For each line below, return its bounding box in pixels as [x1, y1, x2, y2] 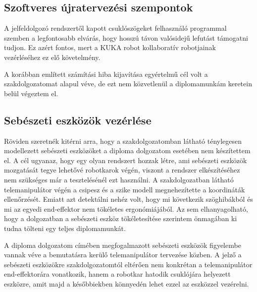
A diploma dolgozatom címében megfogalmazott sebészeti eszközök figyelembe [4, 239, 241, 250]
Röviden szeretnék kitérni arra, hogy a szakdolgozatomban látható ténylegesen [4, 135, 242, 146]
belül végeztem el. [4, 88, 58, 98]
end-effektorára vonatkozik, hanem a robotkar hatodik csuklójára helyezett [4, 269, 231, 279]
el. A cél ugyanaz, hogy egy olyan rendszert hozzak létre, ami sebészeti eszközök [4, 155, 247, 165]
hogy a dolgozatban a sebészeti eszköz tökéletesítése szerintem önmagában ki [4, 213, 237, 224]
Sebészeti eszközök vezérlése [4, 112, 152, 127]
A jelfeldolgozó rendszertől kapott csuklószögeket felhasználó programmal [4, 23, 227, 33]
